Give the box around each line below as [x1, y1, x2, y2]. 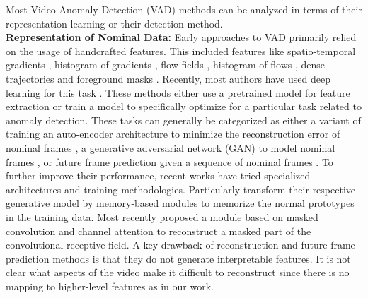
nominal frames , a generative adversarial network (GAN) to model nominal [6, 140, 335, 155]
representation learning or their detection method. [6, 16, 223, 30]
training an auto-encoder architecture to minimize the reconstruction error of [6, 126, 340, 141]
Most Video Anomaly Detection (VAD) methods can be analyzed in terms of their [6, 2, 362, 16]
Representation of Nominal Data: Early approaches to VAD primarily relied [6, 30, 357, 44]
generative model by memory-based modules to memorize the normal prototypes [6, 196, 355, 210]
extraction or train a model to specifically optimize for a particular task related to [6, 99, 362, 114]
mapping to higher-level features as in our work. [6, 278, 214, 293]
